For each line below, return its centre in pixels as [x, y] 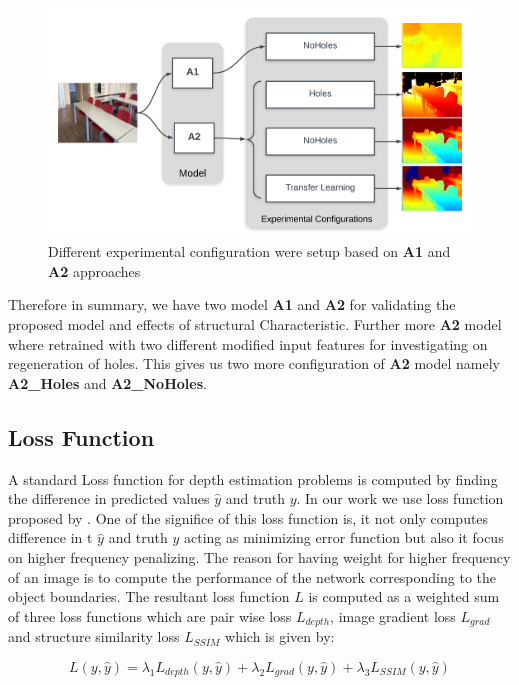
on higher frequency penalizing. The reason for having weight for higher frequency [259, 556]
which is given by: [280, 636]
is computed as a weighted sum [404, 596]
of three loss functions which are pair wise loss [150, 615]
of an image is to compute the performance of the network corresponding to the [252, 576]
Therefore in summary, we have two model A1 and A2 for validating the [232, 304]
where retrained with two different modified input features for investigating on [248, 343]
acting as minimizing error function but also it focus [344, 537]
